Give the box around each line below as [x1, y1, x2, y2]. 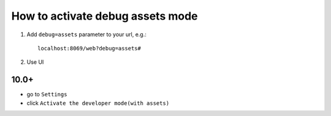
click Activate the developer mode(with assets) [26, 99, 170, 107]
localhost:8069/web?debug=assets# [37, 45, 141, 52]
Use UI [26, 58, 44, 66]
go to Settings [26, 91, 67, 98]
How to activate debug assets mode [11, 9, 199, 23]
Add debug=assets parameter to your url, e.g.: [26, 31, 147, 38]
